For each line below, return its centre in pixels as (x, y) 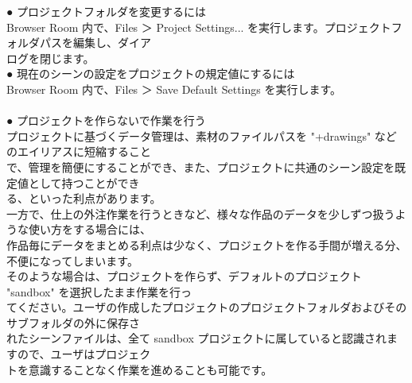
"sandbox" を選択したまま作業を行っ (99, 291)
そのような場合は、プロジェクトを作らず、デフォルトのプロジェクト (184, 276)
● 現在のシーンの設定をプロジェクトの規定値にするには (151, 74)
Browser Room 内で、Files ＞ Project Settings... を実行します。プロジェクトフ (204, 27)
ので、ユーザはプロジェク (84, 354)
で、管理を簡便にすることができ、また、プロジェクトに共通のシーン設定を (200, 166)
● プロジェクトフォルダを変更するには (107, 11)
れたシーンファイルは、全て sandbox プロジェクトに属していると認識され (197, 338)
